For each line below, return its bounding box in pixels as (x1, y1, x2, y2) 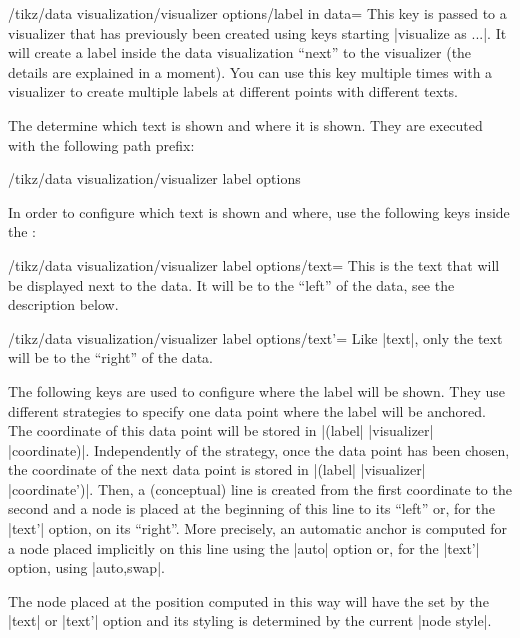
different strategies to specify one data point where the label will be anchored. (8, 400, 486, 421)
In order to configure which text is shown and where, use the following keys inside (8, 201, 510, 222)
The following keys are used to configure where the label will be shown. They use (8, 380, 505, 401)
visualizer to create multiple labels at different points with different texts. (8, 81, 459, 102)
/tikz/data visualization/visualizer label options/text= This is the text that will (8, 254, 500, 275)
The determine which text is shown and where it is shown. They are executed (8, 114, 483, 135)
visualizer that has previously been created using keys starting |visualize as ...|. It (8, 22, 507, 43)
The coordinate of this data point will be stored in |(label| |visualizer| (8, 420, 434, 441)
